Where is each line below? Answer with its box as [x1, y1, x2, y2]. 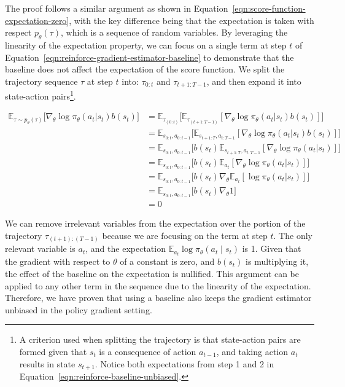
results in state [19, 357, 76, 370]
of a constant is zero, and [120, 255, 215, 268]
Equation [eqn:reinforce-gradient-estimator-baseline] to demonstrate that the [5, 50, 294, 63]
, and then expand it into [206, 74, 301, 87]
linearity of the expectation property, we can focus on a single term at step [5, 38, 287, 51]
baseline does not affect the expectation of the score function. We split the [5, 63, 285, 76]
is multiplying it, [246, 255, 309, 268]
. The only [273, 229, 312, 241]
